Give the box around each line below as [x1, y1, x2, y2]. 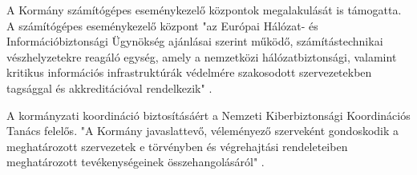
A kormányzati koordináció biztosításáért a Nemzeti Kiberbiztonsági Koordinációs [6, 106, 411, 123]
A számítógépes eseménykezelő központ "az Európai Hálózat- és [6, 17, 318, 34]
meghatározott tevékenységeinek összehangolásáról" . [6, 153, 265, 170]
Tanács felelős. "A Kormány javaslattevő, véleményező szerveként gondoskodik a [6, 122, 399, 139]
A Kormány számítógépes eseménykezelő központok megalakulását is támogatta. [6, 2, 402, 18]
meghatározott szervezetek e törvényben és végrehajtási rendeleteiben [6, 137, 348, 154]
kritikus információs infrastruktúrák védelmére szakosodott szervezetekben [6, 64, 372, 81]
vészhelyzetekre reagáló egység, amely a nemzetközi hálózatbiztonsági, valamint [6, 48, 397, 65]
